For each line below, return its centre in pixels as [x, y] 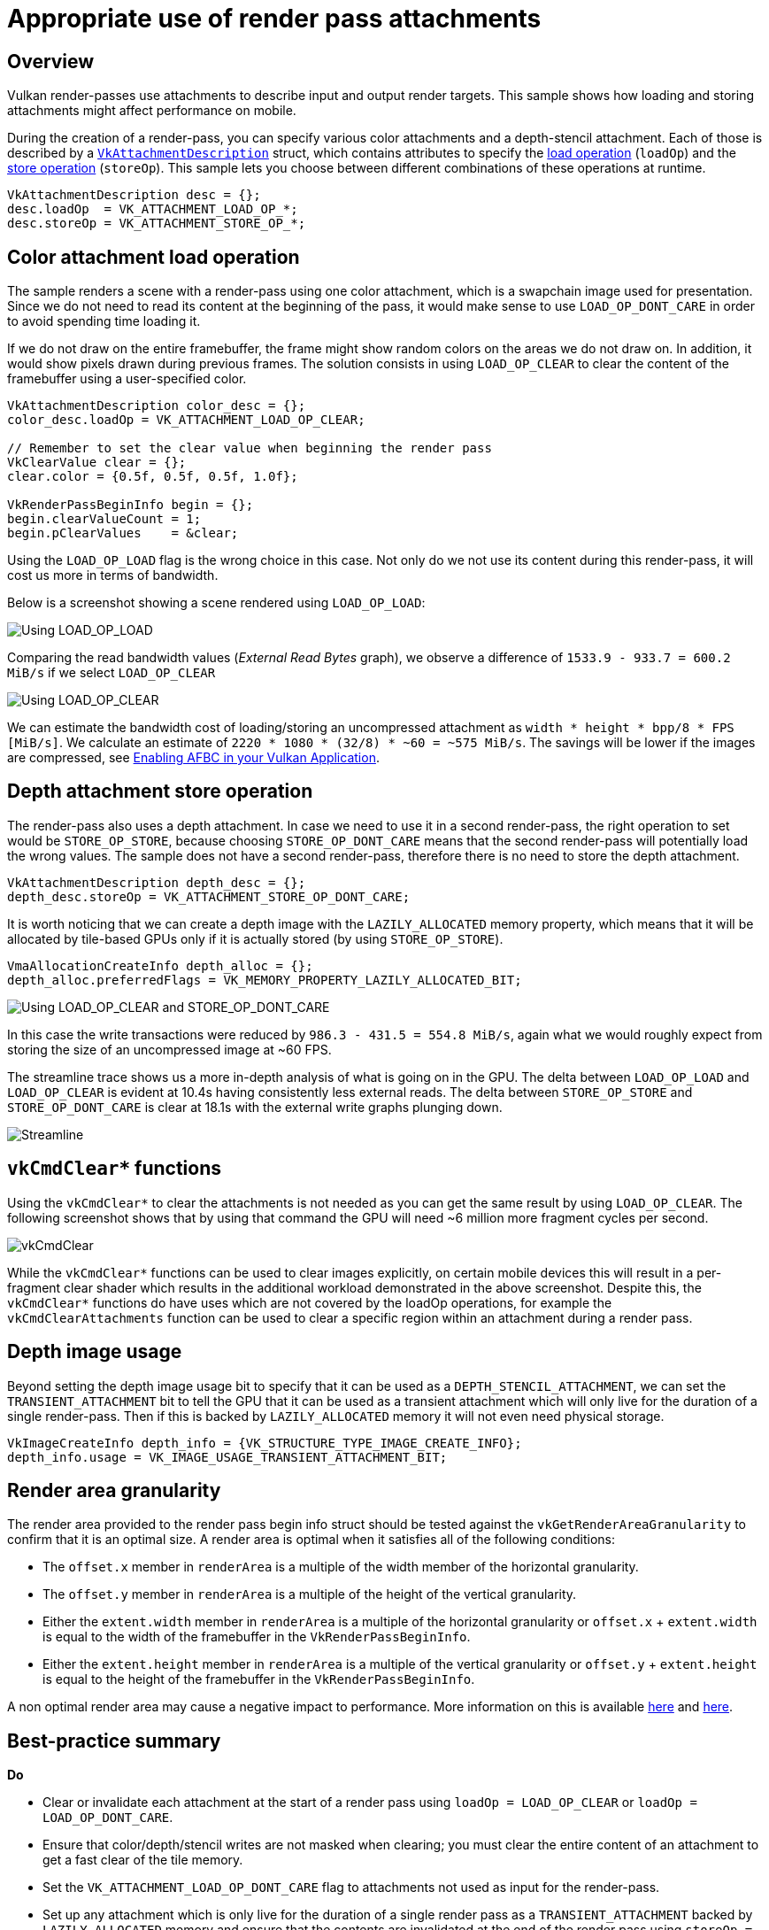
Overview [51, 61]
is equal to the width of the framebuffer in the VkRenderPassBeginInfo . [257, 1637]
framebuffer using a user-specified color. [127, 379]
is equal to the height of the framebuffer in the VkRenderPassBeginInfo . [259, 1679]
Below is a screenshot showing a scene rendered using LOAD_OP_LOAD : [216, 603]
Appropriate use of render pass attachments [274, 19]
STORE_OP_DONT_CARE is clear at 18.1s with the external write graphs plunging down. [255, 1107]
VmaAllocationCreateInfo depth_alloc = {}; [160, 965]
